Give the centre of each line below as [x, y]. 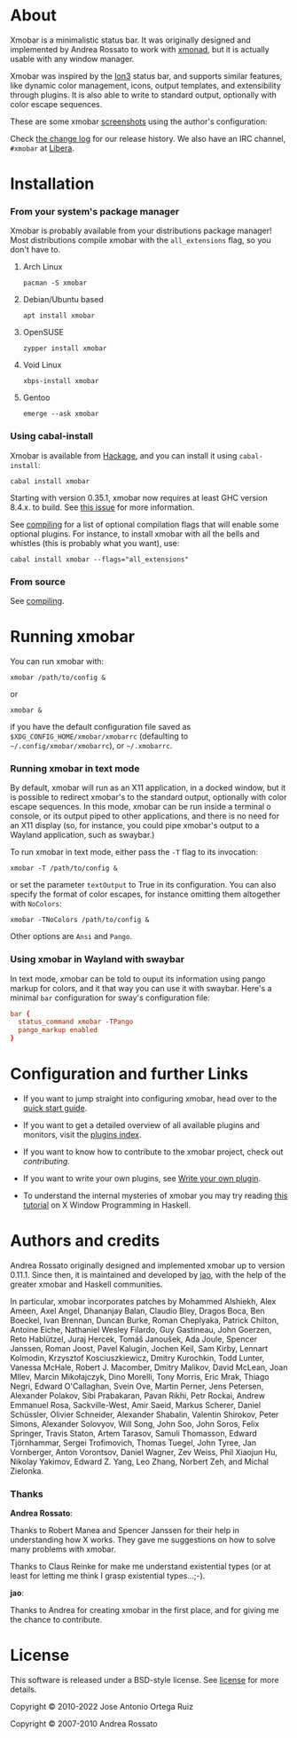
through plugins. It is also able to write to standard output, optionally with [144, 95]
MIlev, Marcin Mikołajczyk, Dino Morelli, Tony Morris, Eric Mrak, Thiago [140, 1376]
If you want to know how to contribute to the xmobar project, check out [153, 1151]
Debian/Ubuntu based [63, 300]
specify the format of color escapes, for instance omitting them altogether [145, 894]
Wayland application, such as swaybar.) [82, 835]
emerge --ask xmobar [61, 414]
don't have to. [35, 250]
